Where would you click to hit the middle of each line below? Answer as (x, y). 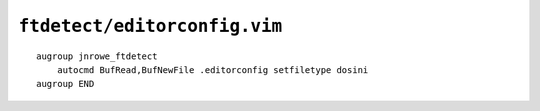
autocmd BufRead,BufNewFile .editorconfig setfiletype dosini (212, 69)
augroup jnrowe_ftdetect (97, 56)
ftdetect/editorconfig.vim (150, 26)
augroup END (65, 84)
